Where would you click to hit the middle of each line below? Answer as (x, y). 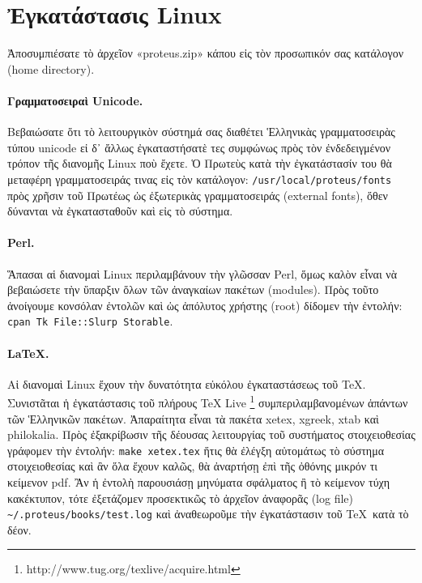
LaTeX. (28, 353)
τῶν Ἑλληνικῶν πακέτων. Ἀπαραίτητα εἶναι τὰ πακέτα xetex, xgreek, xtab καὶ (193, 418)
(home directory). (51, 68)
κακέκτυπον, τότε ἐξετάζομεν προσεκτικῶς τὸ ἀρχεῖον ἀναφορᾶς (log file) (180, 498)
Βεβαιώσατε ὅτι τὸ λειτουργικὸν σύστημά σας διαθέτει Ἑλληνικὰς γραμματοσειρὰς (201, 132)
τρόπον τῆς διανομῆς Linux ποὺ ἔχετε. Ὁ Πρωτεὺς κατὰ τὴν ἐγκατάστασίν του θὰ (200, 163)
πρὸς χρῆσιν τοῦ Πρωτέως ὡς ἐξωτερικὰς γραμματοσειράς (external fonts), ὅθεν (198, 195)
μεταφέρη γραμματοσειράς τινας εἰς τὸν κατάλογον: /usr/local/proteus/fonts (200, 179)
